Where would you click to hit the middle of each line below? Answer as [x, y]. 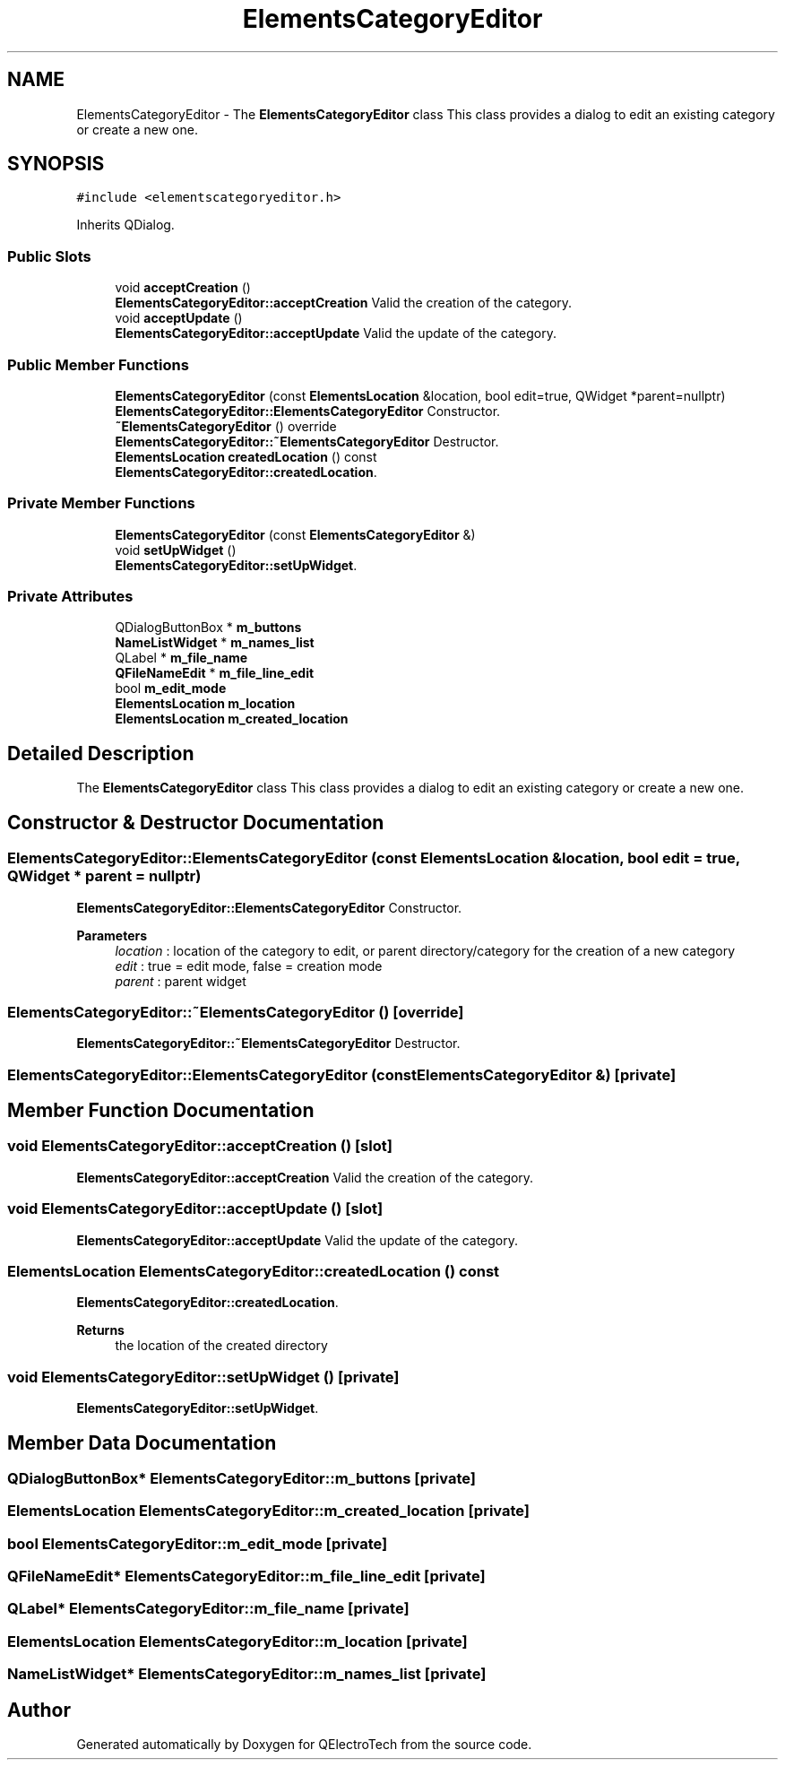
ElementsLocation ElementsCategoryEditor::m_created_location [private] [269, 1511]
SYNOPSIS [56, 164]
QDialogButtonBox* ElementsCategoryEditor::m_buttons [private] [242, 1478]
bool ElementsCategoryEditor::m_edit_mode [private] [198, 1543]
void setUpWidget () [176, 550]
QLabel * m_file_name [181, 658]
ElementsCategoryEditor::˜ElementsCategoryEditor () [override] [236, 1012]
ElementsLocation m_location [205, 704]
